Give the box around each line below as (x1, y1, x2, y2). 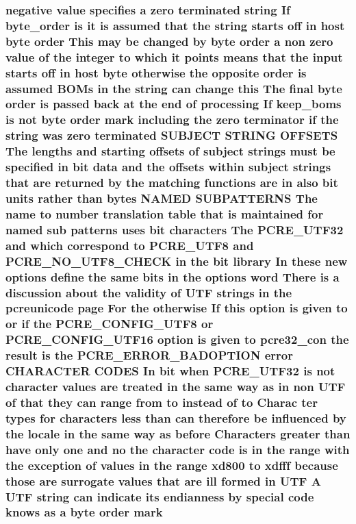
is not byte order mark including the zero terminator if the (5, 111, 339, 128)
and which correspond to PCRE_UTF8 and (5, 236, 254, 253)
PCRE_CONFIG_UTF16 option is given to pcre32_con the (5, 331, 349, 348)
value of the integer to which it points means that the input (5, 48, 343, 65)
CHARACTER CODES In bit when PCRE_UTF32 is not (5, 362, 335, 379)
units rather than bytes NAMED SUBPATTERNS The (5, 189, 318, 206)
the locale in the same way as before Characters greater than (5, 425, 351, 442)
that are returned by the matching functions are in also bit (5, 174, 338, 191)
